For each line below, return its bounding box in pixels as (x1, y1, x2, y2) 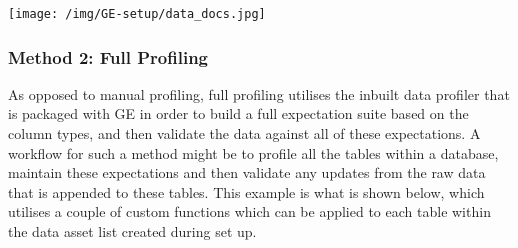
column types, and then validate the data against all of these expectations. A (8, 123, 481, 144)
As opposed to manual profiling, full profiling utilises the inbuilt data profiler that (8, 83, 510, 104)
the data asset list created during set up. (8, 221, 257, 242)
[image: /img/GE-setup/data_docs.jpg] (8, 7, 266, 21)
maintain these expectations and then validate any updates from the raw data (8, 162, 486, 183)
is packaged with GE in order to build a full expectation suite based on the (8, 103, 469, 124)
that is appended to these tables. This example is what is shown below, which (8, 181, 485, 202)
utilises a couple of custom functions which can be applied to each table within (8, 201, 491, 222)
